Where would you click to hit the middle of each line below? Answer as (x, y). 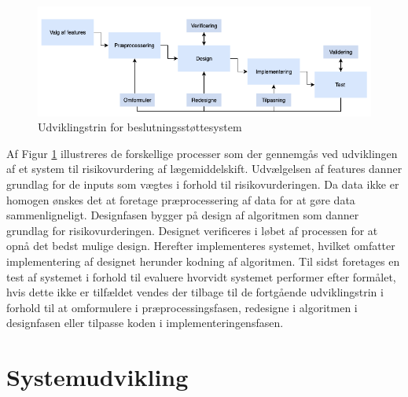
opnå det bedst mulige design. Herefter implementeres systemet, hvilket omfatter (201, 246)
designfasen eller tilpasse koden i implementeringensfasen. (145, 323)
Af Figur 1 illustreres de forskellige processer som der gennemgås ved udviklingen (202, 153)
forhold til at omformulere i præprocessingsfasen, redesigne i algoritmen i (182, 307)
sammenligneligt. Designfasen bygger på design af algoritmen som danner (183, 215)
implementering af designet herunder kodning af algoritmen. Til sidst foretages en (203, 261)
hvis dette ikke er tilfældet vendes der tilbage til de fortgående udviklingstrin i (195, 292)
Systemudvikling (97, 377)
